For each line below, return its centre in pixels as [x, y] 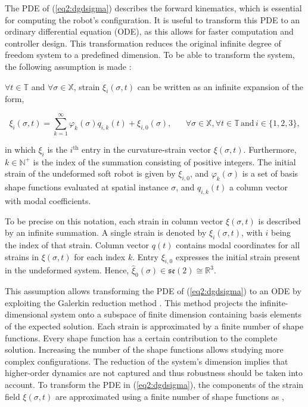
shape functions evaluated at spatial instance [87, 187]
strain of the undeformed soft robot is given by [90, 173]
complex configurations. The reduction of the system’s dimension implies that [147, 361]
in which [20, 149]
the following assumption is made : [68, 66]
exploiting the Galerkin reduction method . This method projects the [131, 302]
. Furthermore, [270, 149]
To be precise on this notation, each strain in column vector [114, 221]
